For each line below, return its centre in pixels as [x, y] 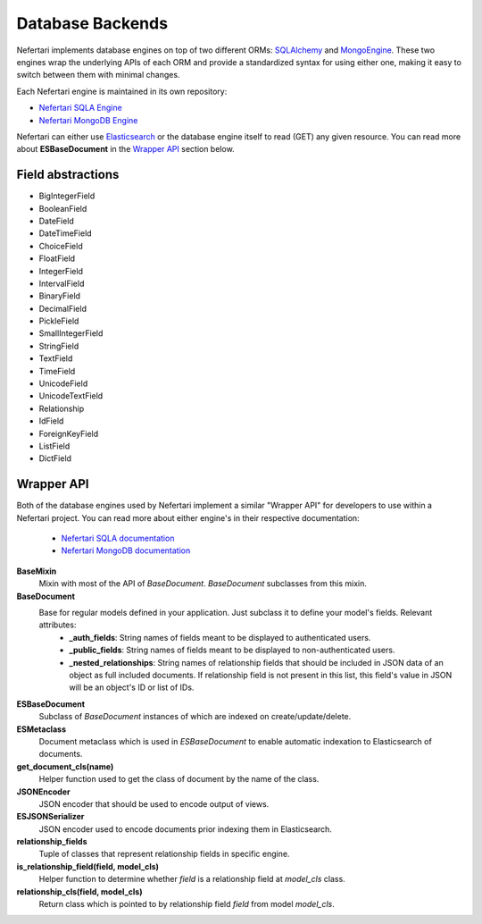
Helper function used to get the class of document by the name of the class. [179, 779]
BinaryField [59, 296]
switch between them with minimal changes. [98, 75]
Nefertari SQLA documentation [118, 538]
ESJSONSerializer [50, 817]
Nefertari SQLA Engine [80, 108]
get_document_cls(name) [65, 766]
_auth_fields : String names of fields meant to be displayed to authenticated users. [220, 637]
